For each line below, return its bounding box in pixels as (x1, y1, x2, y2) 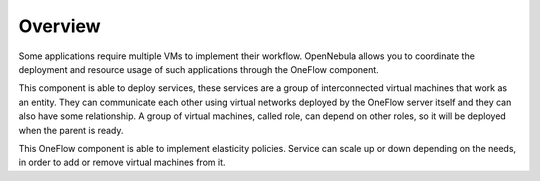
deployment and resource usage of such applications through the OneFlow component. (18, 63, 379, 75)
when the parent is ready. (18, 124, 124, 136)
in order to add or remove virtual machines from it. (18, 156, 226, 169)
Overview (18, 15, 101, 37)
